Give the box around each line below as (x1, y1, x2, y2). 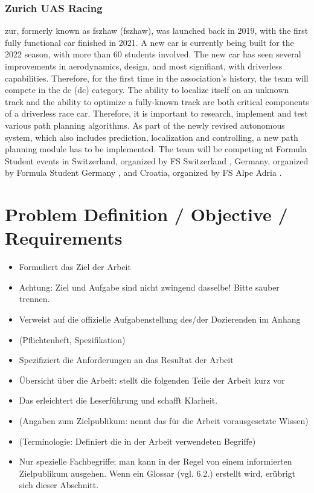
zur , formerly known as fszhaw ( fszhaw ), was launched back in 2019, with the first (5, 24, 309, 37)
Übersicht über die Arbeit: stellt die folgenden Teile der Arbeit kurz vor (19, 373, 285, 386)
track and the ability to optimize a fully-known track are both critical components (5, 95, 309, 108)
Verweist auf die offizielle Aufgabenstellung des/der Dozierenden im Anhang (19, 313, 301, 326)
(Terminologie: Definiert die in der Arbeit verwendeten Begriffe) (19, 434, 256, 447)
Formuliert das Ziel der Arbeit (19, 260, 131, 273)
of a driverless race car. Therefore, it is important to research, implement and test (5, 107, 308, 120)
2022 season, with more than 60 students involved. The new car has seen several (5, 48, 301, 60)
